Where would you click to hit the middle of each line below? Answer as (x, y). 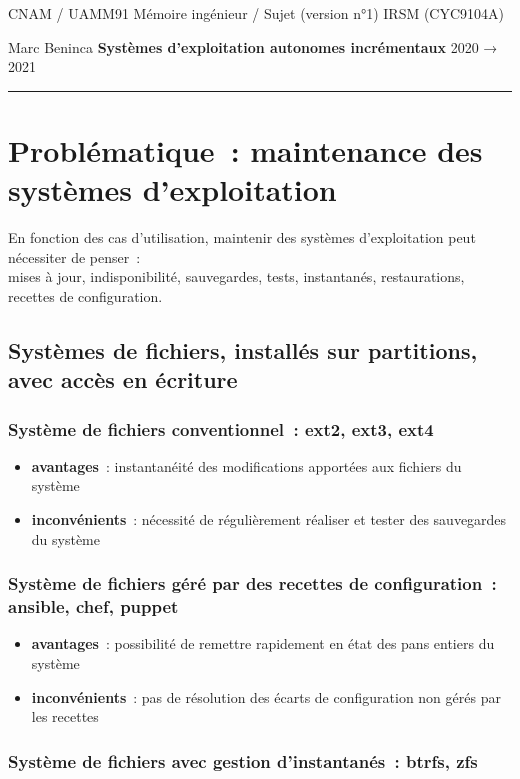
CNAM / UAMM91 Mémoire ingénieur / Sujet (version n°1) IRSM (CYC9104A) (256, 13)
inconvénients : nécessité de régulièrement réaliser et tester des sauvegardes (269, 519)
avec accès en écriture (123, 379)
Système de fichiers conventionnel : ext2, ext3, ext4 (221, 428)
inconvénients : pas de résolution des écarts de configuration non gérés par (266, 696)
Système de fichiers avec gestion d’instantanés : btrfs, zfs (243, 760)
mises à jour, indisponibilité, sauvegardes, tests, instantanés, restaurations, (236, 276)
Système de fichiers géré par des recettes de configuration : (252, 583)
